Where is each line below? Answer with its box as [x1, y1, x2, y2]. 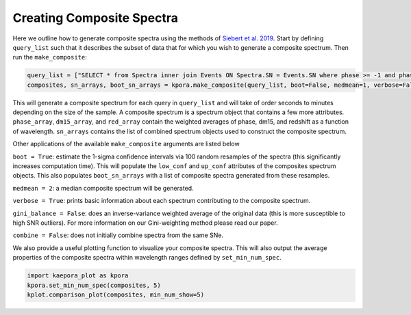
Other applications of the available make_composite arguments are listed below [12, 140, 240, 148]
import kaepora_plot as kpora [27, 272, 129, 279]
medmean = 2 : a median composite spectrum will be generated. [12, 184, 195, 192]
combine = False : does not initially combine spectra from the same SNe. [12, 231, 224, 239]
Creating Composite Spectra [12, 10, 178, 25]
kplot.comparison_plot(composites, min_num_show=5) [27, 290, 205, 299]
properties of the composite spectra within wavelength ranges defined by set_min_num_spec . [12, 254, 282, 262]
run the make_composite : [12, 53, 87, 61]
